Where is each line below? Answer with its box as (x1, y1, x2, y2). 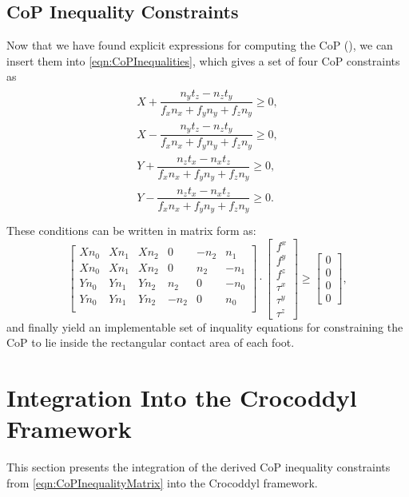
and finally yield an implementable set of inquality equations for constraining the (6, 318, 403, 335)
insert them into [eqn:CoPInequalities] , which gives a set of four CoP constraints (6, 52, 400, 69)
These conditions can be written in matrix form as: (6, 222, 256, 239)
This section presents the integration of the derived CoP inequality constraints (6, 459, 391, 475)
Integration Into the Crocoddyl (6, 380, 357, 413)
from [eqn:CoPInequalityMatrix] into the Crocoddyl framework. (6, 474, 318, 491)
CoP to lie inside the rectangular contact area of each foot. (6, 334, 295, 351)
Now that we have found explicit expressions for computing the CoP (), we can (6, 37, 393, 54)
